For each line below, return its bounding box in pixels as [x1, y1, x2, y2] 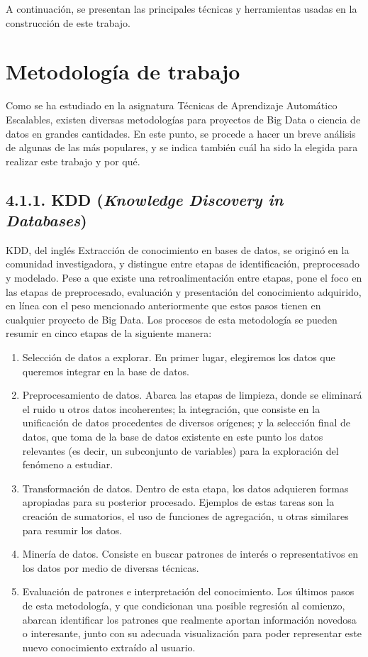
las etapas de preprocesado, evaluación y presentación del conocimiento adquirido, [6, 284, 362, 299]
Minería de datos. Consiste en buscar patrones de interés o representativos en [22, 546, 359, 561]
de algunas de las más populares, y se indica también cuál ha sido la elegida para [6, 140, 358, 155]
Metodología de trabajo [6, 57, 240, 86]
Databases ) [6, 209, 87, 231]
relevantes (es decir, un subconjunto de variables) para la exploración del [22, 443, 339, 458]
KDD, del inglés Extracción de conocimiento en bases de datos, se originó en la [6, 242, 350, 257]
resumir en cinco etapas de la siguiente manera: [6, 326, 212, 341]
